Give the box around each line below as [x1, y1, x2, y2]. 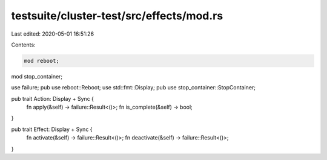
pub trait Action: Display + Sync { [11, 95, 94, 102]
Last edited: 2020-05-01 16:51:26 [11, 30, 94, 37]
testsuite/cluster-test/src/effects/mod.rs [11, 9, 223, 22]
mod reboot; [24, 57, 60, 64]
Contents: [11, 41, 36, 48]
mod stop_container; [11, 72, 63, 80]
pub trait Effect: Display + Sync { [11, 126, 93, 133]
